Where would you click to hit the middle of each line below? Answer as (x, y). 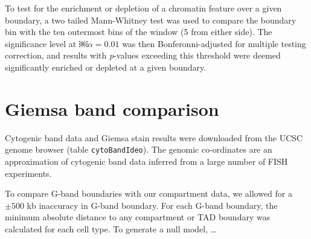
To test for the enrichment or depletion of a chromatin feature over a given (143, 8)
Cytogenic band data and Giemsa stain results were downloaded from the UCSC (154, 137)
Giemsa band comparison (112, 108)
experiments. (28, 173)
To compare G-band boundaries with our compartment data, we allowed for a (149, 193)
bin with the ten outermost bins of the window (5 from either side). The (139, 32)
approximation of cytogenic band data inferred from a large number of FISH (146, 161)
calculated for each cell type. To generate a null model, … (111, 228)
